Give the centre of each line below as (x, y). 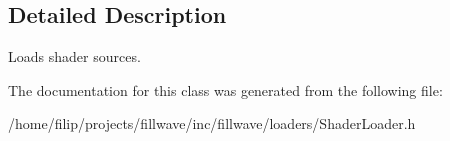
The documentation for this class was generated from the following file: (225, 89)
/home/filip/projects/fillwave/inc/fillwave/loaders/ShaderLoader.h (212, 123)
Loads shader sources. (74, 56)
